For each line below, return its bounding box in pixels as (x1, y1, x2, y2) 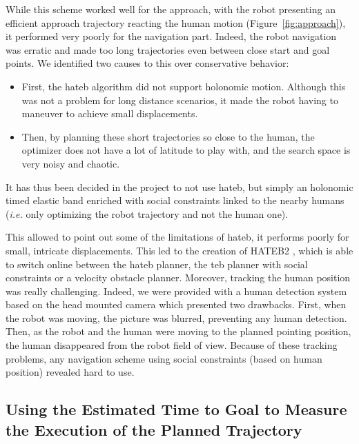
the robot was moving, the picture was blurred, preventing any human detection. (6, 310, 347, 325)
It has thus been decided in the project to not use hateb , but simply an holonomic (6, 179, 353, 194)
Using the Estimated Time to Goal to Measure (6, 398, 347, 420)
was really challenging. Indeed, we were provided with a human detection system (6, 283, 347, 298)
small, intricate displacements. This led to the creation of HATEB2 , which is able (6, 243, 353, 257)
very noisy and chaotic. (21, 156, 120, 170)
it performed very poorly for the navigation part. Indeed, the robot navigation (6, 29, 337, 43)
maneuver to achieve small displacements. (21, 106, 198, 121)
